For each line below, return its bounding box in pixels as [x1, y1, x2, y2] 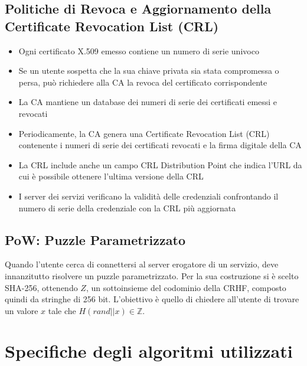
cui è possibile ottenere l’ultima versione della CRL [18, 170, 204, 182]
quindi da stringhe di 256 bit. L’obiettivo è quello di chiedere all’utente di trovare [5, 293, 299, 305]
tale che [48, 304, 76, 316]
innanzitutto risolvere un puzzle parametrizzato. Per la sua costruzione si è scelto [5, 269, 299, 282]
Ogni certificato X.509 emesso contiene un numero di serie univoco [18, 44, 259, 57]
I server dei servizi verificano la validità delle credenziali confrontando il [18, 189, 279, 202]
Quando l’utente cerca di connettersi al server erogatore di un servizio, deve [5, 258, 279, 270]
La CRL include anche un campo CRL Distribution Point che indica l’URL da [18, 158, 302, 171]
